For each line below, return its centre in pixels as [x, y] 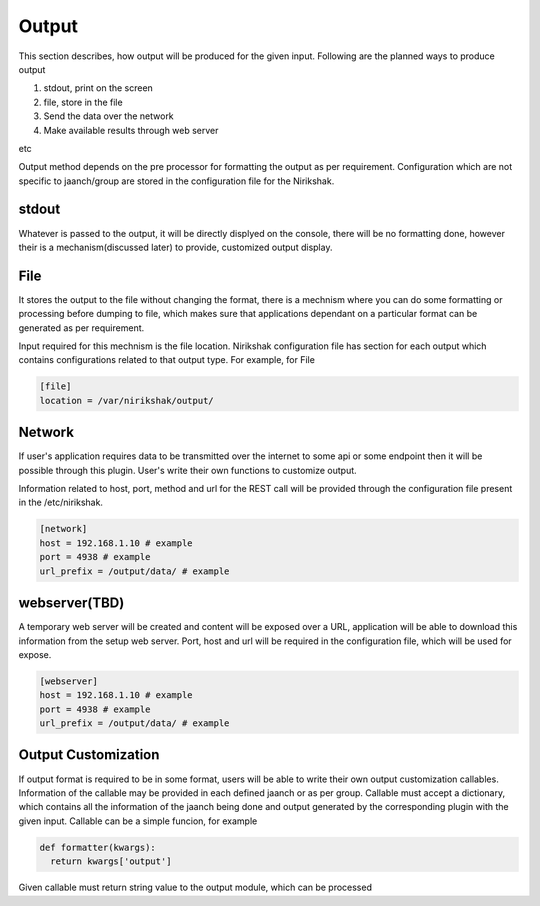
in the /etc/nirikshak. [61, 502]
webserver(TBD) [71, 603]
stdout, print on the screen [98, 88]
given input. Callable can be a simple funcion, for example [138, 821]
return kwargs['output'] [111, 861]
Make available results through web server [131, 130]
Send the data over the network [108, 116]
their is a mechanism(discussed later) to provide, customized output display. [175, 247]
